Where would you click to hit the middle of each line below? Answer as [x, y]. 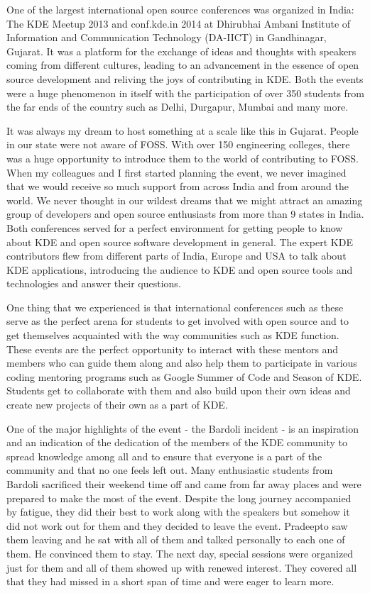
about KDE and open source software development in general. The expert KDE [180, 242]
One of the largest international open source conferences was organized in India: [180, 9]
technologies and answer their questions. [94, 283]
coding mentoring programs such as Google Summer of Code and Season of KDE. [184, 376]
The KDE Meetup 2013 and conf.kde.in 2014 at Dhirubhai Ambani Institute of [179, 23]
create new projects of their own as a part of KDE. [117, 405]
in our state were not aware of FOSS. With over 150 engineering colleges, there [178, 144]
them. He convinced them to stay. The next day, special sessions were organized [180, 553]
